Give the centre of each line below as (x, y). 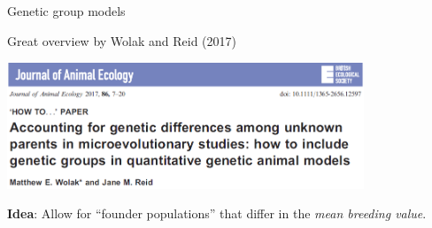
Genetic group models (66, 11)
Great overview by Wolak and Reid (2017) (122, 40)
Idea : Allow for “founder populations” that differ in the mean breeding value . (217, 213)
